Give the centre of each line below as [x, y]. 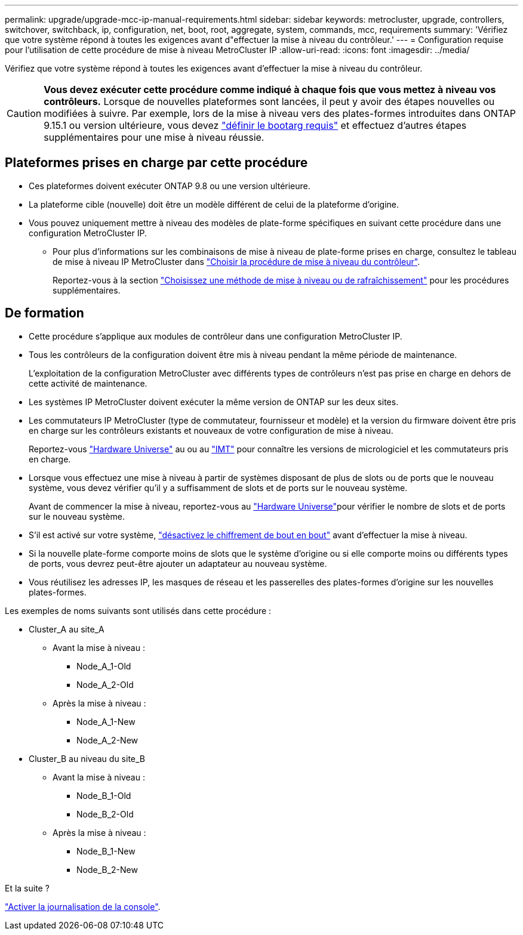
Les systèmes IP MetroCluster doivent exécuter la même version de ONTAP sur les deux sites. [214, 402]
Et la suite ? [27, 888]
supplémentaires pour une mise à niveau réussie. [154, 137]
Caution [24, 113]
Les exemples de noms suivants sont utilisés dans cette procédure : [138, 610]
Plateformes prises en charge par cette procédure [156, 163]
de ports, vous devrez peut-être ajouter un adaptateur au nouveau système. [178, 563]
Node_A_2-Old [105, 684]
